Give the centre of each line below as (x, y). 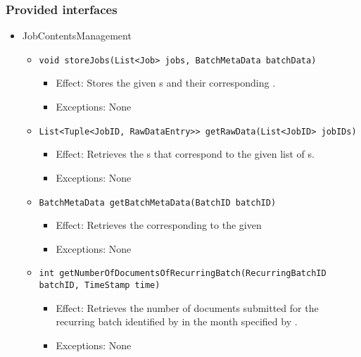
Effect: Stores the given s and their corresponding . (166, 83)
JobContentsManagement (77, 36)
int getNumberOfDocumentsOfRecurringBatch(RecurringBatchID (183, 274)
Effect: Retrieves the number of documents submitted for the (187, 307)
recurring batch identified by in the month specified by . (177, 321)
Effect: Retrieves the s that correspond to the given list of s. (185, 154)
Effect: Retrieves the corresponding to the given (159, 225)
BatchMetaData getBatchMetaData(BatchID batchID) (158, 202)
